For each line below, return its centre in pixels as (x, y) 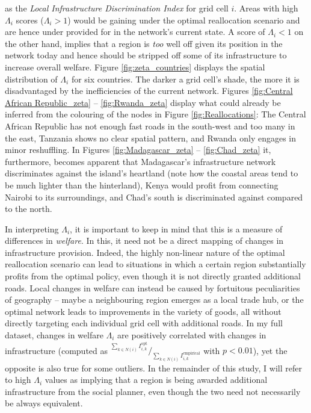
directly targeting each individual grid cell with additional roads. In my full (144, 323)
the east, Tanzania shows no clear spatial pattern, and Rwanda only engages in (151, 138)
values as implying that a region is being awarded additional (156, 380)
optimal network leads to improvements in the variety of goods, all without (143, 311)
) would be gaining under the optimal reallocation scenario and (184, 20)
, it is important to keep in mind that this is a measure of (176, 228)
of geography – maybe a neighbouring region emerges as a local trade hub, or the (154, 300)
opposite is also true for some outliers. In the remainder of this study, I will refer (153, 368)
